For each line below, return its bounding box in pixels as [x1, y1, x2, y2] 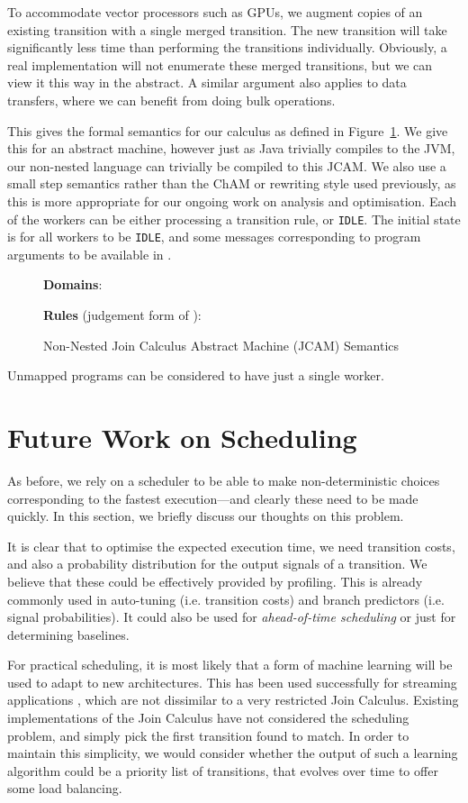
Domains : [43, 275, 103, 294]
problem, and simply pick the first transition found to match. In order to [7, 725, 409, 744]
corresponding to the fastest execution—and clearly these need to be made [7, 488, 418, 507]
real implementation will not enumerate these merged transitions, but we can [7, 55, 433, 74]
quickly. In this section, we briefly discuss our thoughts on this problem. [7, 506, 404, 525]
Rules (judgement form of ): [43, 306, 202, 324]
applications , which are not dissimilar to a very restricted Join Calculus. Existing [7, 690, 459, 709]
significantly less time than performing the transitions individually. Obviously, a [7, 38, 447, 57]
